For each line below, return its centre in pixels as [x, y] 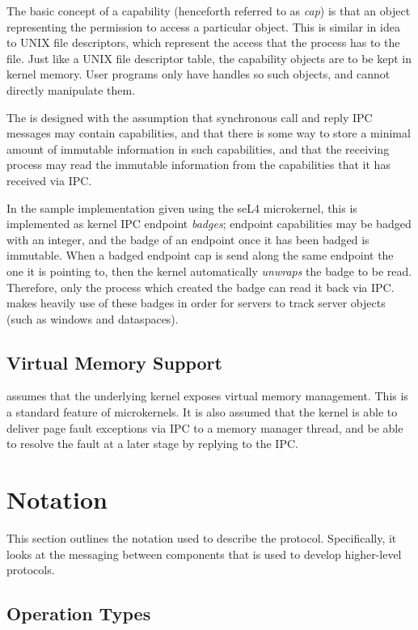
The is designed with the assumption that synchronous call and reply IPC [190, 117]
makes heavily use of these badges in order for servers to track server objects [196, 303]
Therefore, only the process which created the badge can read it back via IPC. [201, 287]
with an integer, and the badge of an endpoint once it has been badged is [188, 239]
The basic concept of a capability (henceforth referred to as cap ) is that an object [209, 11]
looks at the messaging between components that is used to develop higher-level [204, 554]
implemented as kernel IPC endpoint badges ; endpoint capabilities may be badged [209, 224]
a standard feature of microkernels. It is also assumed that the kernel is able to [202, 412]
